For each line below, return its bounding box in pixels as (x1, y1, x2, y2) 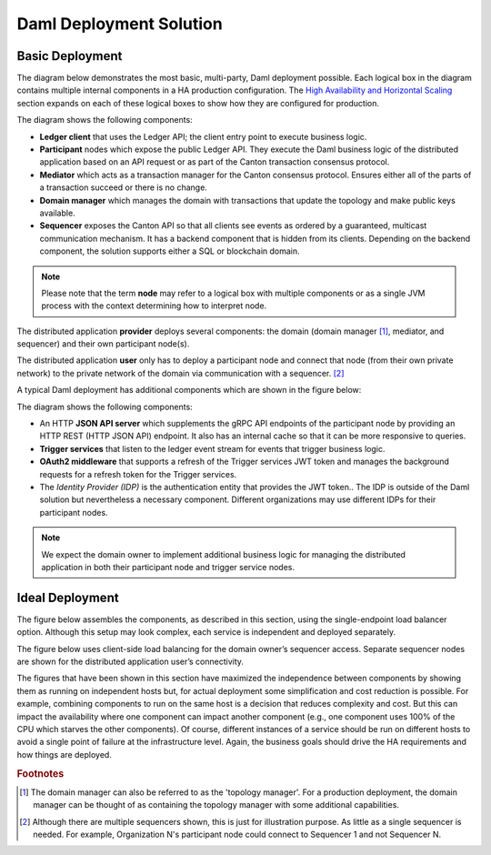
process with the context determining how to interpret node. (41, 300, 267, 311)
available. (39, 207, 76, 218)
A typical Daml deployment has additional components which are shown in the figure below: (16, 385, 362, 396)
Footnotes (16, 767, 65, 780)
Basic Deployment (16, 48, 123, 64)
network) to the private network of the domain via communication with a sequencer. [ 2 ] (16, 367, 345, 378)
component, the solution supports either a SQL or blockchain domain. (39, 246, 300, 256)
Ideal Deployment (16, 589, 119, 605)
